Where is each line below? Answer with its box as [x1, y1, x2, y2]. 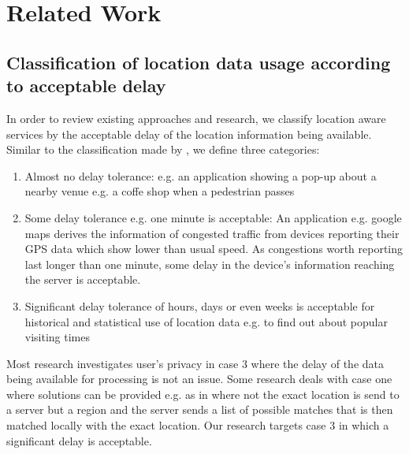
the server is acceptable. [24, 271, 141, 288]
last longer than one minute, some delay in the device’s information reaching [24, 255, 395, 272]
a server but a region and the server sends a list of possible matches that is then [6, 401, 393, 418]
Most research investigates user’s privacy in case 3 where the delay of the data [6, 355, 384, 371]
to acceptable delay [6, 73, 166, 98]
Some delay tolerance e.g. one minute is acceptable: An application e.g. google [24, 209, 402, 225]
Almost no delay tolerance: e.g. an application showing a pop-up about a [24, 167, 377, 184]
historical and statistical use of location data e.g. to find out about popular [24, 313, 388, 329]
